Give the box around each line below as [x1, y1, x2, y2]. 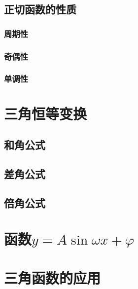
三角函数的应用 [4, 267, 101, 288]
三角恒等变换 [4, 103, 87, 123]
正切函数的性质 [4, 1, 76, 17]
